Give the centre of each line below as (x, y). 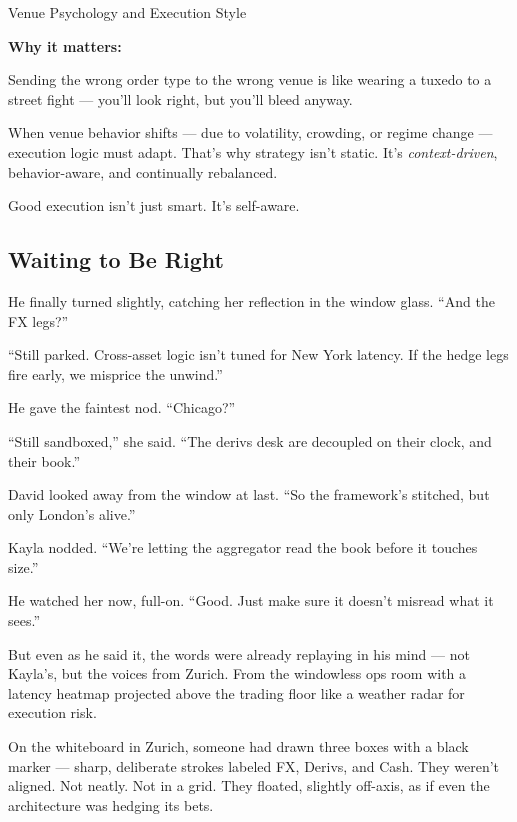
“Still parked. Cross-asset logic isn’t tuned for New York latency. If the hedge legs (258, 354)
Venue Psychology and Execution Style (127, 12)
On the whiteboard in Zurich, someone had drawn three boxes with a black (238, 746)
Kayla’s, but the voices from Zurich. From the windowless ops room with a (237, 673)
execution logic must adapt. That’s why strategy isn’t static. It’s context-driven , (253, 151)
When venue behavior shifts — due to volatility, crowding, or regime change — (250, 132)
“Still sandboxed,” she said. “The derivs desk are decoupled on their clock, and (250, 440)
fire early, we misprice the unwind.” (115, 373)
